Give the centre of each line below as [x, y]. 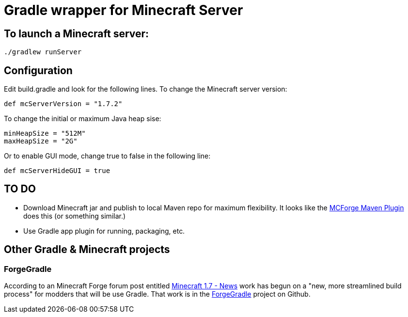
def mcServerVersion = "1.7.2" [63, 104]
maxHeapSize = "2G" [41, 141]
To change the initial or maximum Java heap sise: [83, 119]
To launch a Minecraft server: [77, 33]
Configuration [38, 70]
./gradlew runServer [43, 52]
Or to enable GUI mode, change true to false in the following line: [107, 156]
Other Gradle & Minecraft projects [87, 250]
